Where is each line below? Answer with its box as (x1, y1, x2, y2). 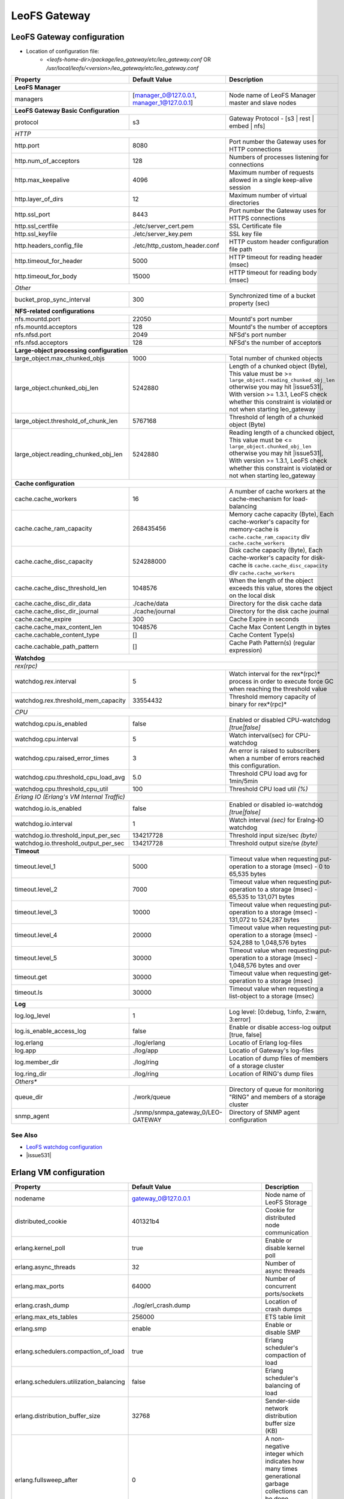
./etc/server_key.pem (132, 230, 193, 238)
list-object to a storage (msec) (228, 992, 315, 1001)
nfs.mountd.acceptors (14, 323, 77, 331)
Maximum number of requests (228, 168, 314, 177)
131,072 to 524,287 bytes (228, 916, 300, 924)
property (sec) (228, 299, 270, 308)
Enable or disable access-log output (228, 1023, 331, 1031)
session (228, 183, 251, 192)
